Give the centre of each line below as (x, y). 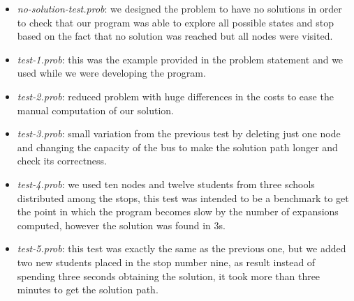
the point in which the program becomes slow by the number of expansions (178, 211)
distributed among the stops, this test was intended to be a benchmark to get (183, 198)
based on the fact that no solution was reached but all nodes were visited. (175, 36)
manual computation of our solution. (95, 110)
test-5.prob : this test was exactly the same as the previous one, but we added (182, 248)
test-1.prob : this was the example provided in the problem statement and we (180, 59)
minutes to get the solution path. (88, 290)
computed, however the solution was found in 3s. (121, 225)
